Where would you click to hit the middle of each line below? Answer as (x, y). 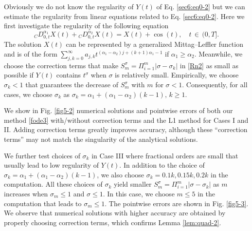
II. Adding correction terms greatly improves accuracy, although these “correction (126, 129)
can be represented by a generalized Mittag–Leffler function (154, 44)
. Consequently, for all (215, 84)
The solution (23, 44)
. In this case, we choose (139, 193)
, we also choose (121, 174)
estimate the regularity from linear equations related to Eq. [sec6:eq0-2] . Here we (124, 16)
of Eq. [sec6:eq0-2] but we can (201, 6)
